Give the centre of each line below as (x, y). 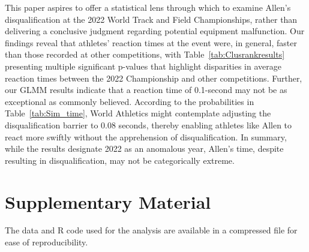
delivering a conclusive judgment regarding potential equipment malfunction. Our (155, 31)
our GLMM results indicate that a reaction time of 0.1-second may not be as (146, 90)
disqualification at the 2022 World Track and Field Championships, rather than (151, 19)
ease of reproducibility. (46, 242)
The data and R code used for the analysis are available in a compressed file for (151, 230)
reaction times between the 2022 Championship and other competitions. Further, (154, 78)
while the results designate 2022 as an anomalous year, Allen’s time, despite (144, 148)
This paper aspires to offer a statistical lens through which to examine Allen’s (148, 7)
